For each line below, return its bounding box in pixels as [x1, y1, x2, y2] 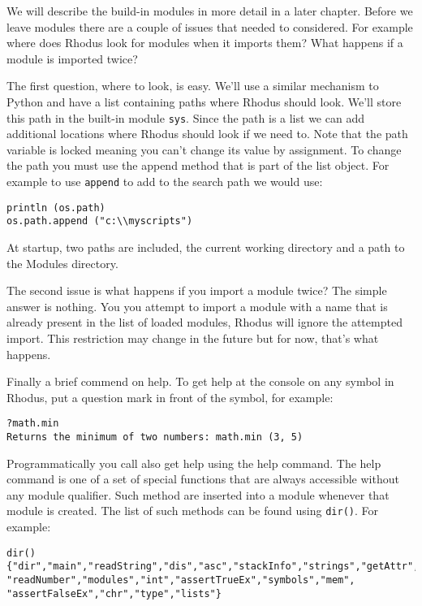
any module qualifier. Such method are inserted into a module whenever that [6, 486, 390, 503]
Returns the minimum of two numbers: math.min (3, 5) [6, 431, 304, 443]
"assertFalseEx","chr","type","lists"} [6, 587, 222, 600]
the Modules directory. [6, 254, 118, 271]
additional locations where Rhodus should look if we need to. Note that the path [6, 125, 408, 142]
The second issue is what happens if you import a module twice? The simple [6, 282, 387, 299]
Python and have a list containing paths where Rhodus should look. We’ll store [6, 93, 402, 110]
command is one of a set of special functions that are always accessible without [6, 470, 399, 487]
